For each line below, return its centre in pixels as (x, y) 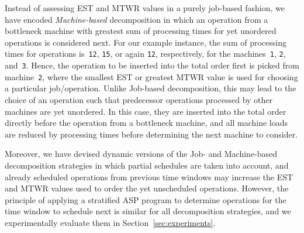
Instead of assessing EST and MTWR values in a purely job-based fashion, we (145, 8)
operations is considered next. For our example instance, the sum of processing (146, 42)
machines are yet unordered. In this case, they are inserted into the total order (146, 111)
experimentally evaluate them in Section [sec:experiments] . (110, 222)
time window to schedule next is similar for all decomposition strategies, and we (148, 211)
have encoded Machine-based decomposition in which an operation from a (137, 19)
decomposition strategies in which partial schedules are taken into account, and (147, 165)
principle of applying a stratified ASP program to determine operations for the (146, 199)
